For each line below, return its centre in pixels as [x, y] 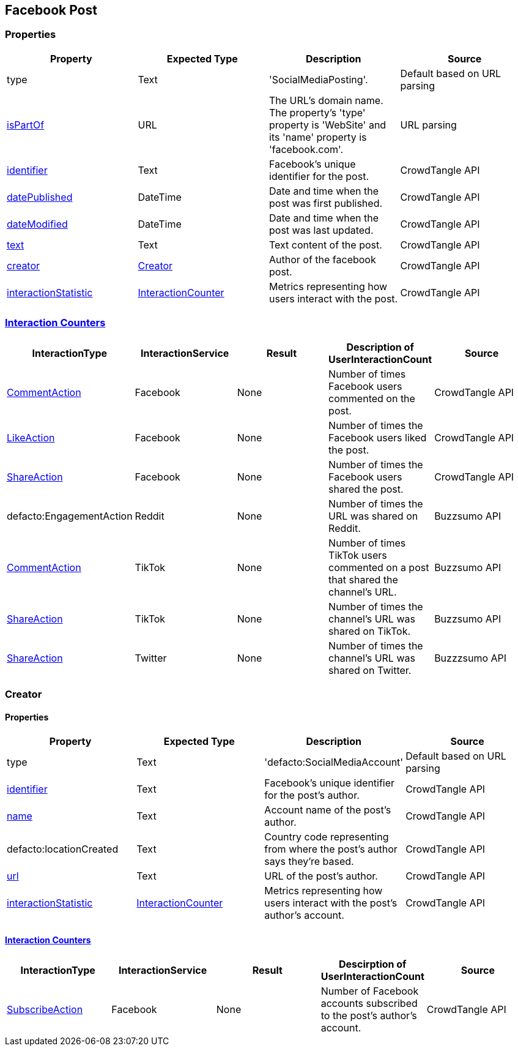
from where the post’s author [331, 849]
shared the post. [366, 489]
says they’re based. [309, 862]
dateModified [37, 224]
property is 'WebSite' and [328, 125]
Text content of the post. [326, 245]
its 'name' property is [318, 137]
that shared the [363, 579]
